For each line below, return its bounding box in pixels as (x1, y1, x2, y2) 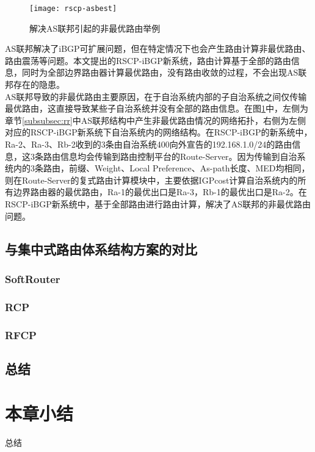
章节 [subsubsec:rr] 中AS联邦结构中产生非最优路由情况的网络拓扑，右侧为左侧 (5, 113, 306, 126)
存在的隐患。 (13, 78, 65, 91)
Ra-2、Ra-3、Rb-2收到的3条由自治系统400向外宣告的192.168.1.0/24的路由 (5, 138, 292, 150)
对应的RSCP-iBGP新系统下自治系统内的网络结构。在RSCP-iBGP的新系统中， (5, 126, 313, 138)
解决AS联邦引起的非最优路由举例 (29, 21, 161, 34)
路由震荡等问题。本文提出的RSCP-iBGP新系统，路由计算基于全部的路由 (5, 54, 291, 66)
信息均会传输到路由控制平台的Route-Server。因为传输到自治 (60, 149, 297, 162)
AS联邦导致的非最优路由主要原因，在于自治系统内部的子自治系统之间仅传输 (5, 90, 307, 102)
